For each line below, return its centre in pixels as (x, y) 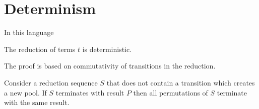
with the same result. (37, 102)
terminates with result (90, 92)
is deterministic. (107, 49)
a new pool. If (25, 92)
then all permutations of (171, 92)
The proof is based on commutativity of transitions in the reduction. (110, 66)
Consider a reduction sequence (51, 82)
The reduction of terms (40, 49)
